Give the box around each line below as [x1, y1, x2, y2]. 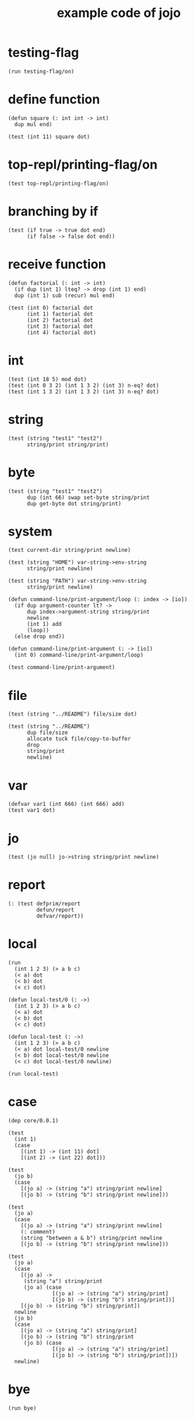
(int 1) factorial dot [26, 310, 93, 318]
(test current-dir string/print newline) [8, 547, 131, 554]
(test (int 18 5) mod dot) [8, 375, 87, 382]
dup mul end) [14, 121, 53, 128]
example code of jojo [56, 5, 181, 21]
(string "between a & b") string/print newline [20, 1235, 162, 1242]
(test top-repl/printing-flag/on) [8, 180, 110, 187]
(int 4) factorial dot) [26, 329, 97, 336]
